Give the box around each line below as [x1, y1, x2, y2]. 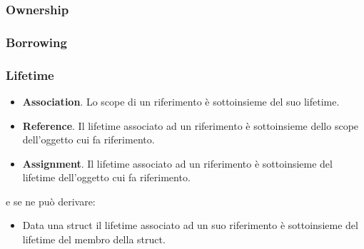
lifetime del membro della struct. [22, 232, 166, 247]
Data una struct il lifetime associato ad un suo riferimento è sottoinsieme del [22, 218, 358, 233]
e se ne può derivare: [6, 193, 96, 208]
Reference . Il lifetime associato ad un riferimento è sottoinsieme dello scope [22, 118, 359, 133]
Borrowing [6, 33, 67, 51]
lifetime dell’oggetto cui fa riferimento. [22, 170, 191, 185]
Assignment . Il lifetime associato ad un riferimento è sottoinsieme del [22, 156, 333, 171]
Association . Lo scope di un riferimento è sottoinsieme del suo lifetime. [22, 93, 340, 108]
